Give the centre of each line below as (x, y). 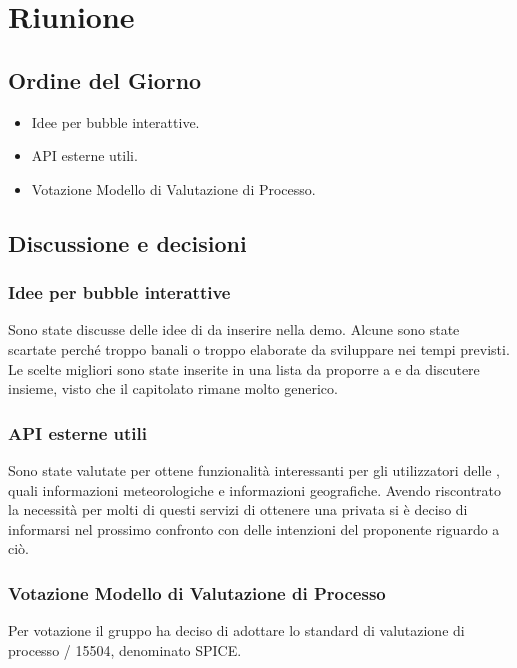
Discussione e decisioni (127, 242)
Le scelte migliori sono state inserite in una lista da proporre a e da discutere (244, 368)
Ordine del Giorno (105, 79)
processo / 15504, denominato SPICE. (125, 649)
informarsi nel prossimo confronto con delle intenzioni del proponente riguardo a (254, 528)
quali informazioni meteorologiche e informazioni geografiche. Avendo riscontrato (255, 489)
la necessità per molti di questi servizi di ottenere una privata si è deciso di (238, 509)
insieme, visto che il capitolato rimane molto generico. (173, 388)
